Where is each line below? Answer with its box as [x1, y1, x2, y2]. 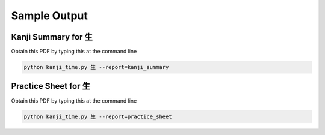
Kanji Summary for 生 [11, 32, 93, 42]
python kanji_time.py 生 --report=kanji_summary [23, 64, 169, 71]
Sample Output [11, 9, 88, 22]
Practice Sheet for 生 [11, 81, 90, 91]
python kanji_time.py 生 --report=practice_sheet [23, 113, 172, 120]
